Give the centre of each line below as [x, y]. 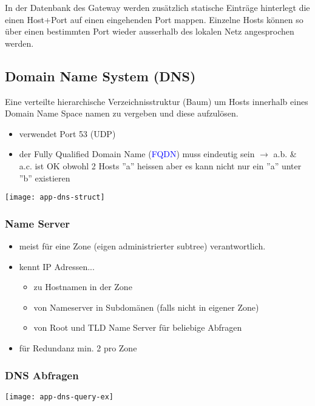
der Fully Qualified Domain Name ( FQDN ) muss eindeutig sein [137, 154]
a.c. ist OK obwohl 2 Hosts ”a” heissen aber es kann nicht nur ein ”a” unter [160, 165]
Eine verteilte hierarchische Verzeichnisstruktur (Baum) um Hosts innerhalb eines [157, 101]
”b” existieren [45, 178]
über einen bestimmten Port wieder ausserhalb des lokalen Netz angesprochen [150, 31]
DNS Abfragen [42, 375]
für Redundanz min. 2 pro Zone [78, 347]
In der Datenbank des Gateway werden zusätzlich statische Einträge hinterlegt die [157, 7]
